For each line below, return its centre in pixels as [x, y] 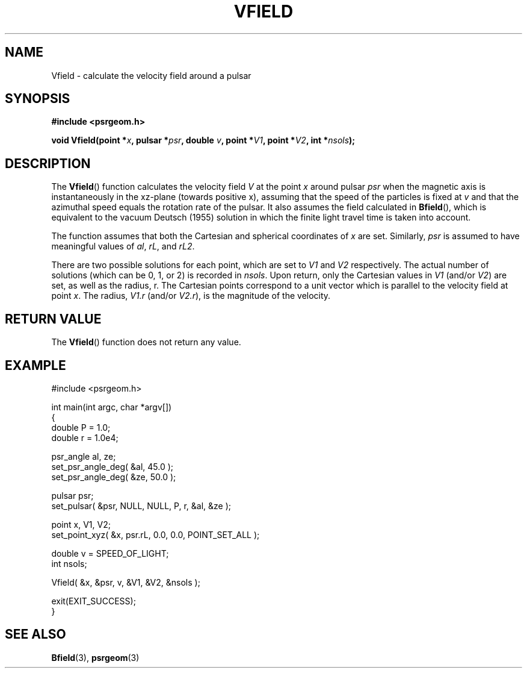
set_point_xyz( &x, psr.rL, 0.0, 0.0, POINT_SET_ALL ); [156, 534]
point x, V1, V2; [81, 524]
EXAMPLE [35, 365]
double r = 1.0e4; [85, 437]
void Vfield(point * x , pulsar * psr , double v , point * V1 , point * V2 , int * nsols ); [203, 140]
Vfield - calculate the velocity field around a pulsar [151, 75]
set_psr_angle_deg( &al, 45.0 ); [112, 466]
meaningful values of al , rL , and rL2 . [123, 246]
